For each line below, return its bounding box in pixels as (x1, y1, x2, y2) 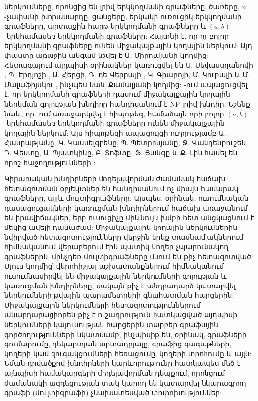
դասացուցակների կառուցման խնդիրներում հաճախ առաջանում (4, 202, 248, 213)
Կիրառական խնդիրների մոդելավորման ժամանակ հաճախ (4, 173, 226, 184)
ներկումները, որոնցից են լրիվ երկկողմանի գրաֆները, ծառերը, (4, 1, 240, 11)
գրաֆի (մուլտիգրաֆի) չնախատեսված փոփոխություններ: (4, 387, 222, 398)
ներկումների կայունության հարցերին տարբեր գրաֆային (4, 319, 218, 329)
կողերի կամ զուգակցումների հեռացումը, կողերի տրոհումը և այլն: (4, 348, 252, 358)
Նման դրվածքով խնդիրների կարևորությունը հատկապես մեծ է (4, 358, 241, 368)
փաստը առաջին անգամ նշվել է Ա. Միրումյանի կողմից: (4, 50, 208, 60)
